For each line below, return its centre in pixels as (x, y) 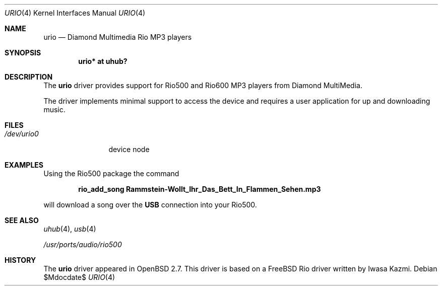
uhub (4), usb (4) (70, 229)
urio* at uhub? (103, 61)
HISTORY (20, 260)
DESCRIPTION (29, 77)
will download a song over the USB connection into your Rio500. (150, 205)
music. (54, 110)
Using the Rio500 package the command (111, 173)
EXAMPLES (24, 165)
